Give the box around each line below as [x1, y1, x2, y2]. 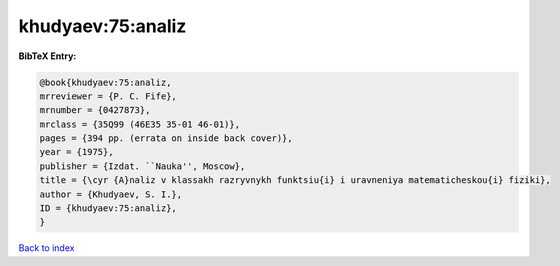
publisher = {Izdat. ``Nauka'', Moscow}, [39, 160, 246, 172]
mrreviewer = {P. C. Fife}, [39, 90, 177, 102]
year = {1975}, [39, 146, 114, 158]
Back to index [18, 242, 75, 254]
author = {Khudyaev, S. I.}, [39, 188, 183, 200]
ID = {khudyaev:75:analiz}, [39, 203, 177, 214]
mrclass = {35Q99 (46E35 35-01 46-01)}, [39, 118, 240, 130]
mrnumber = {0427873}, [39, 105, 151, 116]
